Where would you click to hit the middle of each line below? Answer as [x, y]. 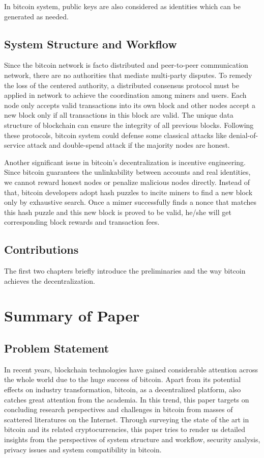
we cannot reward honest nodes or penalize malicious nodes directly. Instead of [127, 182]
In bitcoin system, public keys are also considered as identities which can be [122, 6]
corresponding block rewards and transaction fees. [82, 222]
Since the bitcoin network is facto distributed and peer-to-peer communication [126, 65]
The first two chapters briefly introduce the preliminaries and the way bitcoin [125, 271]
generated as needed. [36, 16]
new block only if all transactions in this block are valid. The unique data [119, 115]
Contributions [41, 249]
